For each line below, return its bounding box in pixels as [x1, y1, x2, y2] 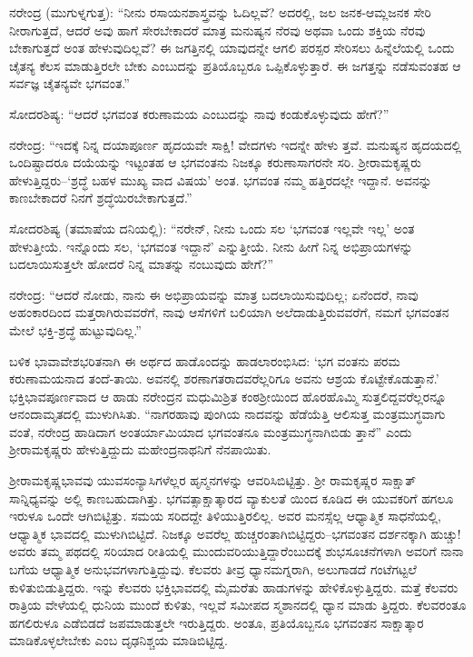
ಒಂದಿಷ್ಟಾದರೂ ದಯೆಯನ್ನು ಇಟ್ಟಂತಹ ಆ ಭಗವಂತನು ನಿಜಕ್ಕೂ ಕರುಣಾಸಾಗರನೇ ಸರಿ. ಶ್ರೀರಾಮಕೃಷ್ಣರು [9, 153, 422, 172]
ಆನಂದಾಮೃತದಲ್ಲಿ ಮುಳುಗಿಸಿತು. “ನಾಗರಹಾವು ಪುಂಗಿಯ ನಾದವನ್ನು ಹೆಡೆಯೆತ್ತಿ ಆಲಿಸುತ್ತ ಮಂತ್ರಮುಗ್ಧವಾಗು [9, 404, 446, 423]
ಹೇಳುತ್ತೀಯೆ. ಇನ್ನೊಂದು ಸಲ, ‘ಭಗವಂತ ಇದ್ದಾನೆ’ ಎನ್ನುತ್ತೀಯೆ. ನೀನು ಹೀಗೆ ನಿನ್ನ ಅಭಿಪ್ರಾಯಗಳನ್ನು [9, 236, 413, 255]
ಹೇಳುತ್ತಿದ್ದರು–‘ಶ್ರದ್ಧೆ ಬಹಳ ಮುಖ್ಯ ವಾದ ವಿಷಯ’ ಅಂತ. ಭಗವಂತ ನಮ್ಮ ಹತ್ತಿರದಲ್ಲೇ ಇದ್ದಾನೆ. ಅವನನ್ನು [9, 170, 432, 189]
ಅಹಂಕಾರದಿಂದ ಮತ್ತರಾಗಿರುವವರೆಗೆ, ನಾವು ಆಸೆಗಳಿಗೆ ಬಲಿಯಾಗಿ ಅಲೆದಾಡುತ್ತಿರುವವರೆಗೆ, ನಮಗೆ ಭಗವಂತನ [9, 303, 449, 322]
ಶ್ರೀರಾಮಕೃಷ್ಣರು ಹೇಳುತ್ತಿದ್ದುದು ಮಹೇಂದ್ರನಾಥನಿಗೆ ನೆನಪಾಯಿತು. [9, 440, 271, 459]
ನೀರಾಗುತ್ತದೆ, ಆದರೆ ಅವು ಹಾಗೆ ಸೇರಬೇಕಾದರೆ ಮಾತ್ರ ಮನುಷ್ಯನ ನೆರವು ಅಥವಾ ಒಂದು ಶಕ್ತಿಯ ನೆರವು [9, 20, 426, 39]
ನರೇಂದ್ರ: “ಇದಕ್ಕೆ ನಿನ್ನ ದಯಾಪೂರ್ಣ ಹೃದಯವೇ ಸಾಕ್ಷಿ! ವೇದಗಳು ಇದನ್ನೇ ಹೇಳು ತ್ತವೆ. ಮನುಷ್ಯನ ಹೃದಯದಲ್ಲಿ [9, 134, 462, 154]
